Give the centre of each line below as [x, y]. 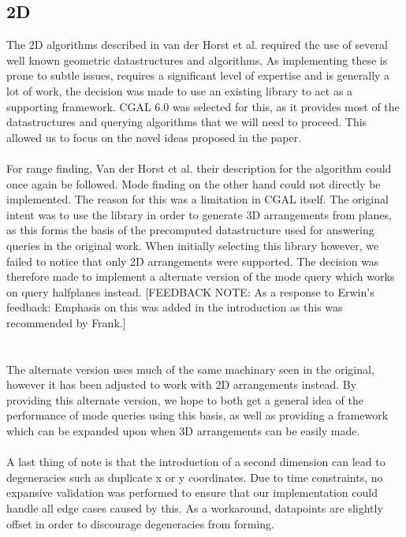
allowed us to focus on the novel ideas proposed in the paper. [154, 137]
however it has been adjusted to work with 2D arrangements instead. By [182, 384]
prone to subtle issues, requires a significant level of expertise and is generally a [198, 75]
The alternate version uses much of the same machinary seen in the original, [190, 369]
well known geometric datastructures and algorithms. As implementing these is [197, 60]
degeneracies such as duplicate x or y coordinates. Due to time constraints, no [195, 477]
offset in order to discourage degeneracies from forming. [140, 523]
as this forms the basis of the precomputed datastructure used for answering [190, 230]
